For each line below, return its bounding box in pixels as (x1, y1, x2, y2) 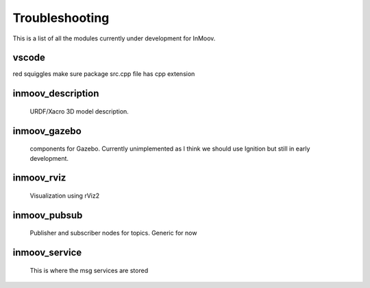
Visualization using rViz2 (29, 192, 99, 200)
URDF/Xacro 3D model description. (29, 107, 129, 116)
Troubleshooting (12, 10, 110, 25)
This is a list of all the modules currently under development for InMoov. (12, 34, 216, 42)
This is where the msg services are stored (29, 266, 149, 274)
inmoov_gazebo (12, 125, 82, 137)
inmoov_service (12, 247, 82, 259)
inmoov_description (12, 88, 99, 99)
